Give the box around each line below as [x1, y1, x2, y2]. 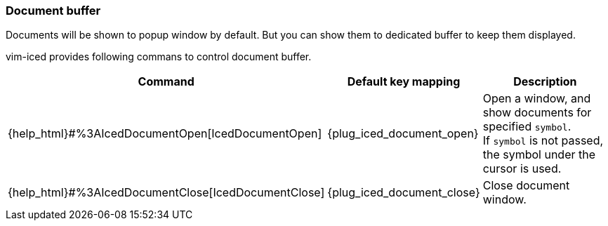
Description [513, 74, 577, 89]
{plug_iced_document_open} [327, 126, 479, 141]
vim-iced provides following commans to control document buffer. [6, 51, 312, 63]
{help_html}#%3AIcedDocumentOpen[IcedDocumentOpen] [8, 126, 322, 141]
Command [138, 74, 194, 89]
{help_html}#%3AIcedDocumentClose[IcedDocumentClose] [8, 185, 325, 200]
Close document [482, 178, 570, 193]
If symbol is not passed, [482, 133, 604, 148]
